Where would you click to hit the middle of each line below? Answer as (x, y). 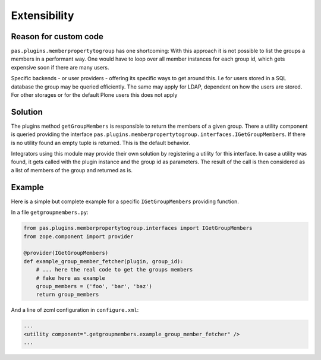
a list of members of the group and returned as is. (72, 170)
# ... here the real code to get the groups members (114, 270)
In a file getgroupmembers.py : (50, 212)
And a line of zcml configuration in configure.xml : (75, 310)
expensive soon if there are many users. (60, 67)
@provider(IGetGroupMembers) (66, 253)
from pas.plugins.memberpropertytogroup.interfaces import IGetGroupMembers (138, 228)
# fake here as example (70, 278)
